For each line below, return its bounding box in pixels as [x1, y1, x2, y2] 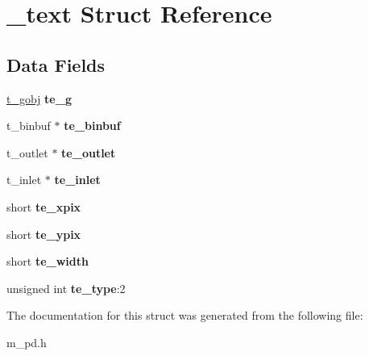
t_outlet [6, 144, 48, 161]
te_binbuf [64, 117, 121, 134]
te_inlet [54, 171, 101, 188]
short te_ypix [6, 225, 81, 242]
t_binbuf [6, 117, 51, 134]
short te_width [6, 253, 89, 270]
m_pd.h [6, 333, 47, 350]
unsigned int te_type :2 [6, 279, 126, 296]
